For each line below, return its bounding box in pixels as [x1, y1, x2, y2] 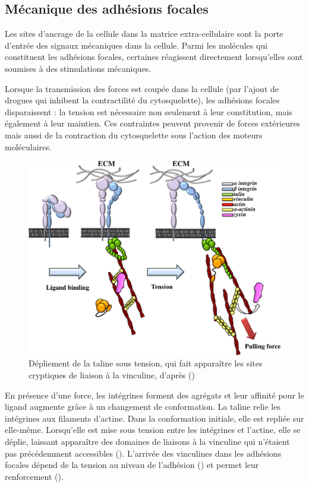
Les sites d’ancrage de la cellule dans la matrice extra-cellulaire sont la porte [5, 27, 283, 40]
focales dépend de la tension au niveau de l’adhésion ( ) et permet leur [5, 458, 259, 471]
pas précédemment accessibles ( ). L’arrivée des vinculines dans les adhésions [5, 447, 282, 459]
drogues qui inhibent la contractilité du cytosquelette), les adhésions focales [5, 94, 280, 106]
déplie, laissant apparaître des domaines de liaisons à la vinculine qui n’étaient [5, 435, 290, 447]
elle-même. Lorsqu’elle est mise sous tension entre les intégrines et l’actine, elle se [5, 423, 301, 436]
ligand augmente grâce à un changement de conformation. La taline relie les [5, 400, 280, 413]
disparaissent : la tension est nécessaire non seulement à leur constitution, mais [5, 105, 292, 118]
